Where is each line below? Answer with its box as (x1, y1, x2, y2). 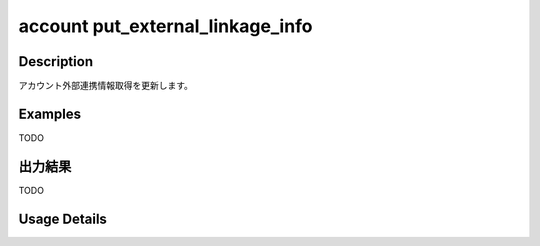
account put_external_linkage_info (18, 15, 313, 37)
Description (18, 53, 94, 70)
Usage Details (18, 210, 107, 227)
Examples (18, 105, 82, 122)
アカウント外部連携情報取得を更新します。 (18, 80, 194, 92)
